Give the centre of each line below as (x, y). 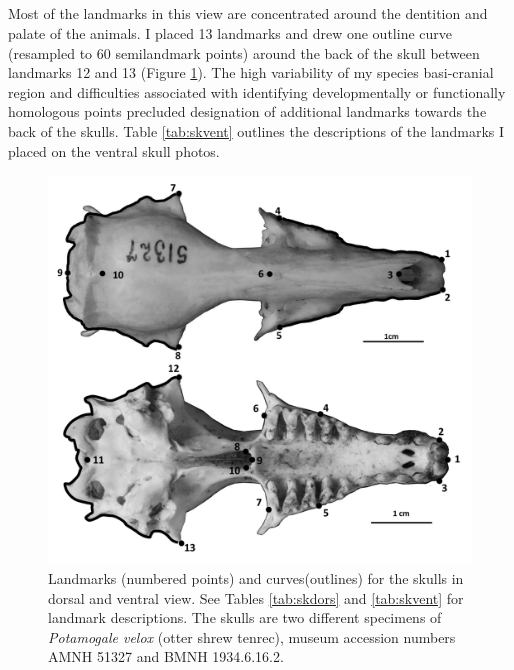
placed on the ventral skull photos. (114, 150)
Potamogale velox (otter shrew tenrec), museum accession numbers (252, 636)
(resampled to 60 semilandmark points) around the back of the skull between (244, 52)
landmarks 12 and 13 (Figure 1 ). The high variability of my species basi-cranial (251, 72)
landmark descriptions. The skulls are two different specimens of (245, 617)
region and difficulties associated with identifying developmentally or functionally (257, 91)
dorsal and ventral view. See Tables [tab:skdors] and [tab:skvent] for (256, 597)
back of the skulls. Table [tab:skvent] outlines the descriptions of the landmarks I (256, 130)
